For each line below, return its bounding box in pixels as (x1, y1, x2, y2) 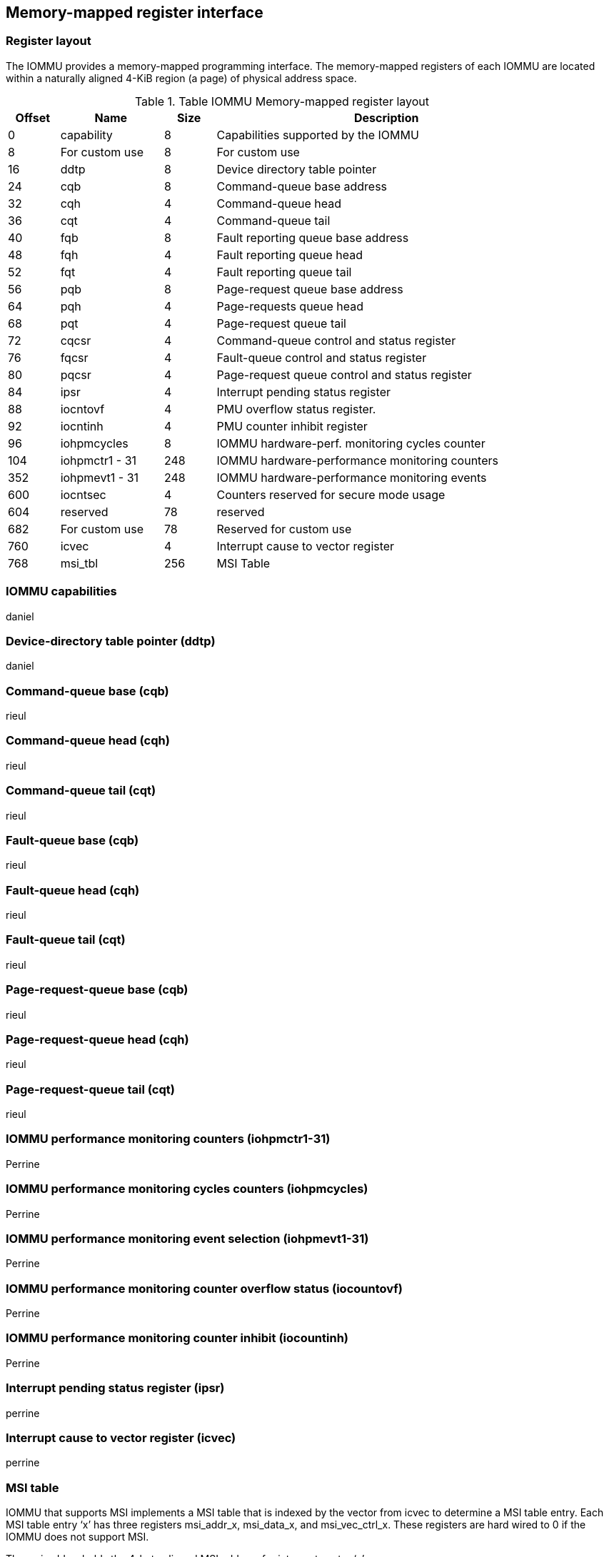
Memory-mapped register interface (6, 4, 263, 21)
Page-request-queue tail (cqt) (6, 1082, 175, 1097)
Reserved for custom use (216, 521, 352, 536)
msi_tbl (60, 555, 99, 570)
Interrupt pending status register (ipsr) (6, 1381, 225, 1396)
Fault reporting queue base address (216, 230, 409, 245)
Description (354, 110, 419, 125)
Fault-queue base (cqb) (6, 832, 139, 847)
